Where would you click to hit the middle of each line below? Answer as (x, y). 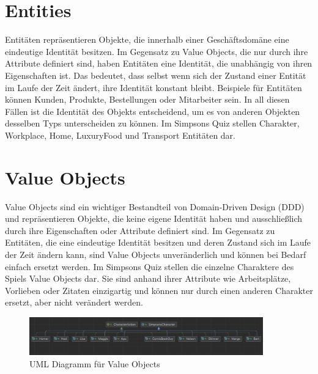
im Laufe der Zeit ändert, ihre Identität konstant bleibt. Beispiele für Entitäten (153, 87)
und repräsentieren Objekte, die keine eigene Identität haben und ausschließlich (154, 218)
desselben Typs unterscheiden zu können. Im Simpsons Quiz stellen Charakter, (152, 123)
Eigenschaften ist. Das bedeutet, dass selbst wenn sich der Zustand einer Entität (156, 75)
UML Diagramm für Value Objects (95, 363)
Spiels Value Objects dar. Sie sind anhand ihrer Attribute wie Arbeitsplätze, (148, 278)
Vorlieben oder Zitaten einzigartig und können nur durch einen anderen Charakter (159, 290)
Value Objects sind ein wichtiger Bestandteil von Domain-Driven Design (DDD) (155, 206)
